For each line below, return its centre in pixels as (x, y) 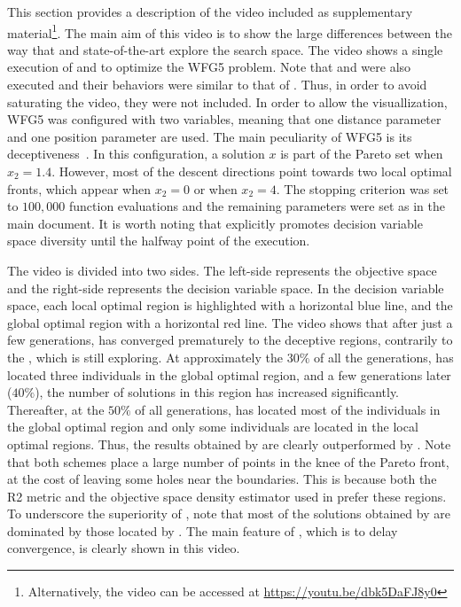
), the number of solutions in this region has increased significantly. (217, 392)
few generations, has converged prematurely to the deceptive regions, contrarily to (230, 340)
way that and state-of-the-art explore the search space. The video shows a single (225, 49)
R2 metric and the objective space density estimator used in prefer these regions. (227, 496)
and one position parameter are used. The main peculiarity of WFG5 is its (210, 136)
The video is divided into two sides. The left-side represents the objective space (222, 270)
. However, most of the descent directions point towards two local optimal (252, 171)
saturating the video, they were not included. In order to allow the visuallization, (227, 101)
